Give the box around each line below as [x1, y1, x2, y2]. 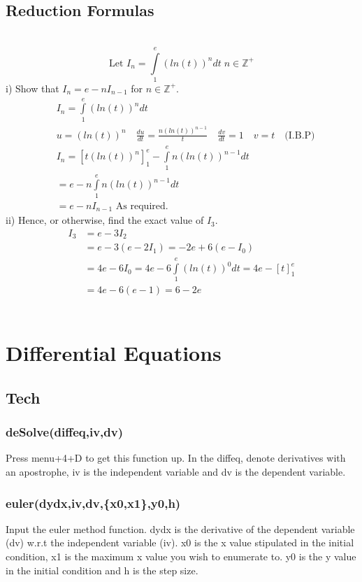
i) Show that [6, 80, 59, 95]
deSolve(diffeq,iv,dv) [6, 423, 123, 441]
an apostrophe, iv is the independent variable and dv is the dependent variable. [6, 464, 346, 479]
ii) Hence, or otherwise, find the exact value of [6, 213, 204, 227]
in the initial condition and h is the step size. [6, 562, 198, 577]
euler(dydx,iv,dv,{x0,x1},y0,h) [6, 494, 181, 511]
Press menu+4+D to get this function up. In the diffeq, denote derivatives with [6, 450, 346, 465]
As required [115, 201, 166, 211]
